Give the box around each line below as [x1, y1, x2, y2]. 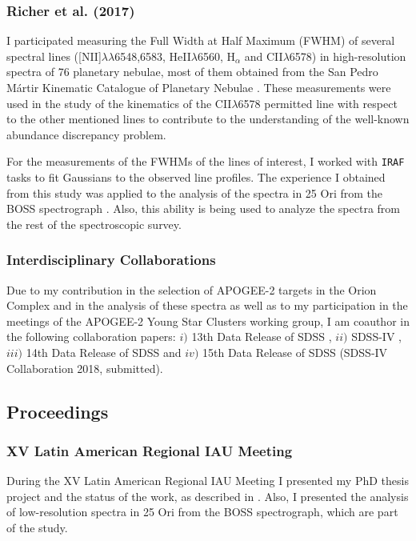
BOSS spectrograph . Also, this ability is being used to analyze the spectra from [6, 200, 400, 217]
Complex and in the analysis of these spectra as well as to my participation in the [6, 297, 408, 314]
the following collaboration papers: [6, 328, 176, 345]
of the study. [6, 519, 68, 535]
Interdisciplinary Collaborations [6, 250, 216, 270]
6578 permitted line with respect [238, 94, 398, 111]
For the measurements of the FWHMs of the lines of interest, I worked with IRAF [6, 153, 405, 170]
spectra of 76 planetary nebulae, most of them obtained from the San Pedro [6, 63, 378, 80]
